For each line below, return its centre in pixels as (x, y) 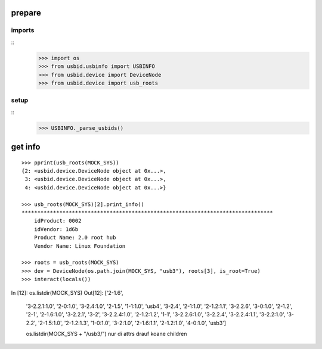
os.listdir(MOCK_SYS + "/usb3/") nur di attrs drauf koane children (106, 334)
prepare (26, 13)
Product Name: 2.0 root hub (75, 238)
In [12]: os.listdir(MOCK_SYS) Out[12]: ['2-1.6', (67, 292)
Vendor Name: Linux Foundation (80, 246)
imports (23, 30)
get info (26, 147)
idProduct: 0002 (58, 221)
